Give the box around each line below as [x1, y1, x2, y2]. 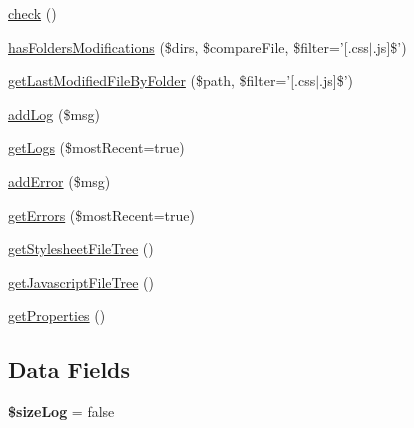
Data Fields [8, 354, 131, 385]
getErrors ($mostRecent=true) [8, 204, 195, 225]
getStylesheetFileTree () [8, 238, 154, 259]
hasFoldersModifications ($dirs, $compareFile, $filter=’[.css [8, 36, 369, 57]
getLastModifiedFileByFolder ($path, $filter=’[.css [8, 70, 316, 91]
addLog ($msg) [8, 103, 101, 124]
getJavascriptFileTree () [8, 271, 154, 292]
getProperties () [8, 305, 106, 326]
